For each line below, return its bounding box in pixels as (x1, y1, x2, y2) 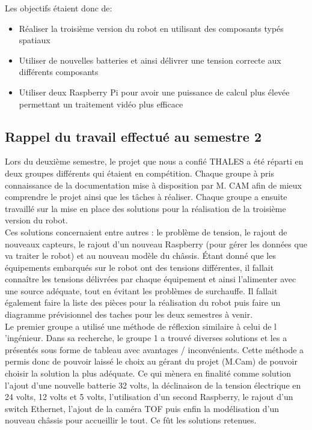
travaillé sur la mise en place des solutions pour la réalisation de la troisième (5, 202, 286, 214)
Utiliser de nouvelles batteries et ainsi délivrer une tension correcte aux (19, 53, 281, 66)
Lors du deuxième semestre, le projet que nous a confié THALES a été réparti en (5, 155, 304, 168)
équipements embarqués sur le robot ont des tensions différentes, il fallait (5, 261, 274, 273)
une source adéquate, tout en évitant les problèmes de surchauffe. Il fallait (5, 284, 278, 297)
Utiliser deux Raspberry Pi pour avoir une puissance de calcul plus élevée (19, 85, 290, 98)
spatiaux (19, 34, 50, 46)
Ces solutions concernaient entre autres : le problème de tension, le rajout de (5, 225, 287, 238)
